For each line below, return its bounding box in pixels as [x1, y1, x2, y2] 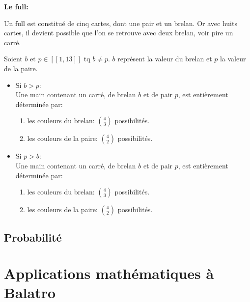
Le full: [4, 1, 28, 11]
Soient [4, 54, 23, 64]
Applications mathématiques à [4, 263, 214, 283]
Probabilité [4, 229, 62, 245]
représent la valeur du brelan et [117, 54, 212, 64]
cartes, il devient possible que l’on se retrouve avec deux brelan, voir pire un [4, 27, 233, 38]
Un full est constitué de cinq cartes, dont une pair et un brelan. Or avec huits [4, 18, 237, 28]
